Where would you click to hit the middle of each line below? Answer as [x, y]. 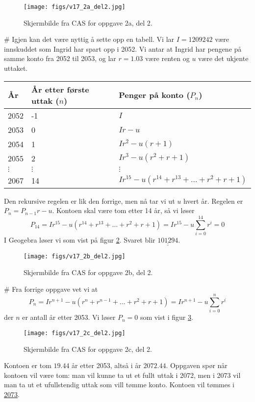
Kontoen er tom [28, 365]
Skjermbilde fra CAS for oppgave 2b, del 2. [88, 272]
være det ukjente [223, 58]
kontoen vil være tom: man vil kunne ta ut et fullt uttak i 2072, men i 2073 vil [122, 375]
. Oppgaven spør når [197, 365]
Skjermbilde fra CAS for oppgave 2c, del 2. [88, 349]
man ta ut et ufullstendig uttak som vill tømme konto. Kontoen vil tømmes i [119, 385]
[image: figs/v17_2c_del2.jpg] [75, 333]
